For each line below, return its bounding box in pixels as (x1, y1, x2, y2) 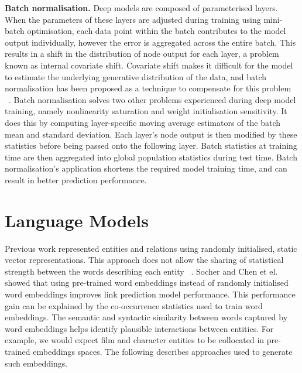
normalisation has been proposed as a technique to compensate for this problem (5, 82, 291, 94)
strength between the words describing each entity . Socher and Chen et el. (5, 265, 278, 277)
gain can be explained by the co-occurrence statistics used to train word (5, 299, 263, 312)
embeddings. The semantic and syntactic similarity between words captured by (5, 311, 288, 323)
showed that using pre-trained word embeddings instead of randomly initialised (5, 276, 289, 289)
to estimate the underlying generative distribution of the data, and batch (5, 70, 267, 83)
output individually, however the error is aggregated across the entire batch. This (5, 36, 296, 48)
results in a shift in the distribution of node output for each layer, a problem (5, 47, 279, 60)
